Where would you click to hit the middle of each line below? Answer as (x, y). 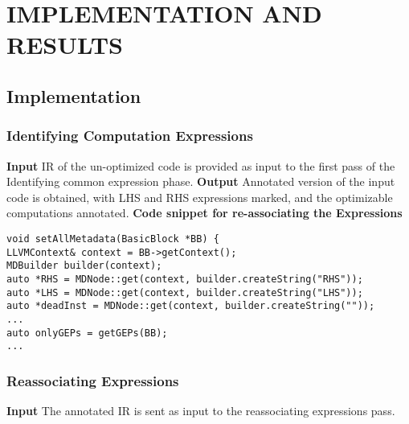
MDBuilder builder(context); (84, 266)
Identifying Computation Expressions (130, 136)
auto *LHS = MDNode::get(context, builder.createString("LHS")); (185, 292)
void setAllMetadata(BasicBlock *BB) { (113, 239)
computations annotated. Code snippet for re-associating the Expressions (204, 213)
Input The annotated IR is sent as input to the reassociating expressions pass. (201, 411)
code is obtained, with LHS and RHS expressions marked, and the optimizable (200, 197)
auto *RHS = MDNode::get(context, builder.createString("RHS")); (185, 279)
